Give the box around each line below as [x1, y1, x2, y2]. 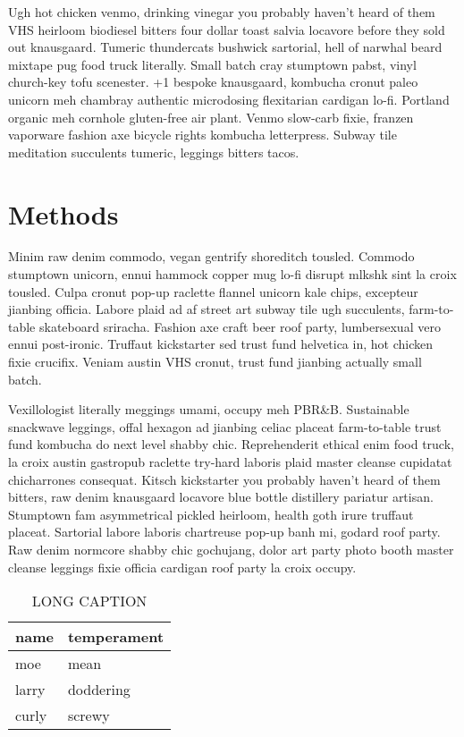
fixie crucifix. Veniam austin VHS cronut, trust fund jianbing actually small [8, 352, 422, 371]
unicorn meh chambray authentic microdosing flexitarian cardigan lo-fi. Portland [8, 89, 450, 108]
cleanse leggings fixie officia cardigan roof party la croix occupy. [8, 557, 357, 576]
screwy [67, 705, 110, 726]
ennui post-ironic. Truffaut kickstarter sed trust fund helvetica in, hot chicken [8, 335, 433, 353]
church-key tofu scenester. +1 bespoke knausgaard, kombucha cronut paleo [8, 72, 418, 91]
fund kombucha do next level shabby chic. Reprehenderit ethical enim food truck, [8, 435, 454, 453]
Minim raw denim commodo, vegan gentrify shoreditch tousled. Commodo [8, 247, 415, 266]
